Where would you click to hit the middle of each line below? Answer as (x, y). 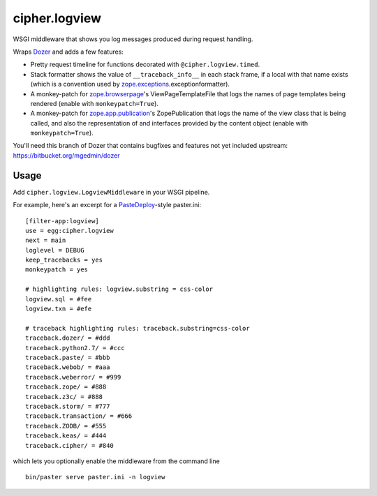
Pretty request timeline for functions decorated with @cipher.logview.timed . (145, 65)
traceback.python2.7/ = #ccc (75, 348)
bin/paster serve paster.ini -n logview (95, 477)
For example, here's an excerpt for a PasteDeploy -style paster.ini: (107, 205)
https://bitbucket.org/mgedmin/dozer (66, 155)
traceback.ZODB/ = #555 (66, 426)
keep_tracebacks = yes (64, 260)
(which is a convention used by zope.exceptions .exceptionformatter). (130, 84)
